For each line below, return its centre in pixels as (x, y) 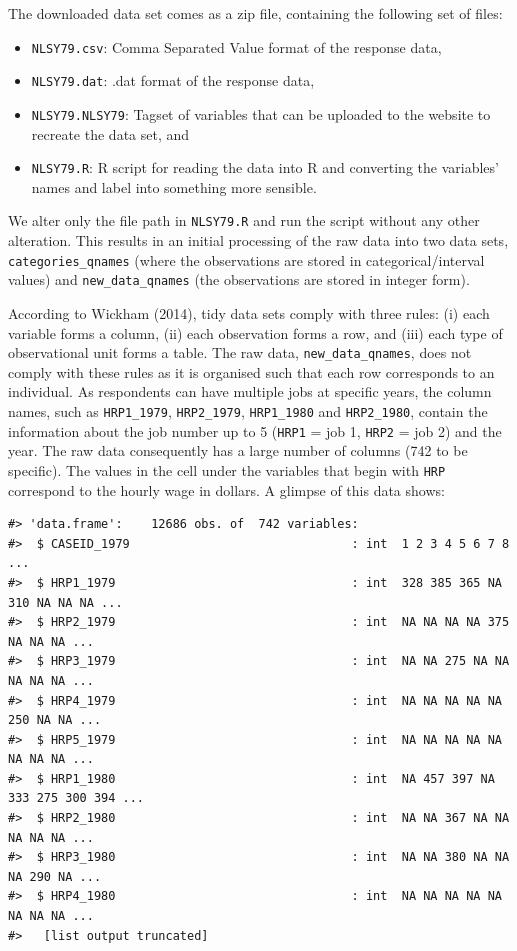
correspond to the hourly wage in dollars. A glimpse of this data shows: (226, 489)
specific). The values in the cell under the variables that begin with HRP (227, 469)
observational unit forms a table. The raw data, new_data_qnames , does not (240, 352)
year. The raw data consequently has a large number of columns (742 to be (238, 450)
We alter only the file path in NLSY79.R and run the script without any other (244, 220)
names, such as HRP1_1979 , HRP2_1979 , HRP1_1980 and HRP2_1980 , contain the (248, 411)
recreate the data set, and (110, 133)
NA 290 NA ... (55, 876)
